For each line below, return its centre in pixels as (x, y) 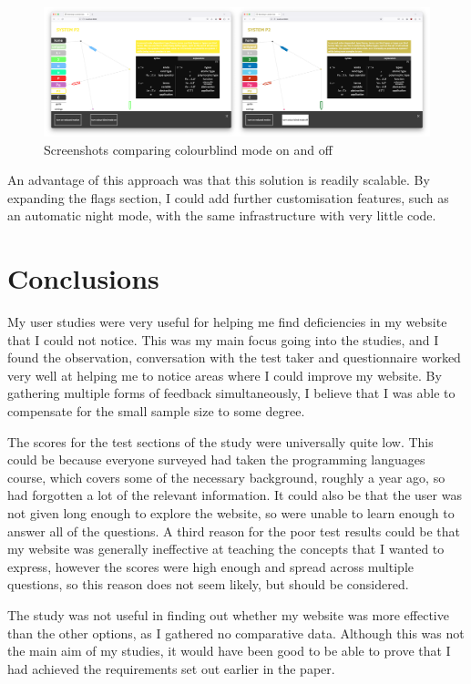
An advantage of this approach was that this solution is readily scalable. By (219, 180)
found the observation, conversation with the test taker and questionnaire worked (234, 357)
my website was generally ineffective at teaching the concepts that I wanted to (226, 549)
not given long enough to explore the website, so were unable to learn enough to (231, 513)
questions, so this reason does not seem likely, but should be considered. (208, 584)
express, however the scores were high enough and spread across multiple (210, 566)
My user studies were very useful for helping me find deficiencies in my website (227, 322)
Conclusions (83, 278)
